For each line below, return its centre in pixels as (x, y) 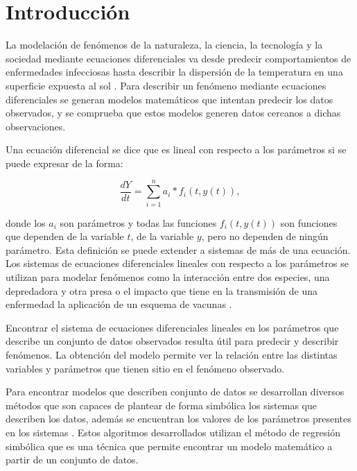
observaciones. (36, 126)
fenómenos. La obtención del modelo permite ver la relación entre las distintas (172, 354)
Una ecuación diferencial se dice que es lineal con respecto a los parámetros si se (176, 149)
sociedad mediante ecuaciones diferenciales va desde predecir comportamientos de (178, 58)
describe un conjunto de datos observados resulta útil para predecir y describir (172, 341)
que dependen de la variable (65, 236)
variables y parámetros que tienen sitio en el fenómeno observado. (145, 368)
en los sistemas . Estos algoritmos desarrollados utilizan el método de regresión (173, 432)
